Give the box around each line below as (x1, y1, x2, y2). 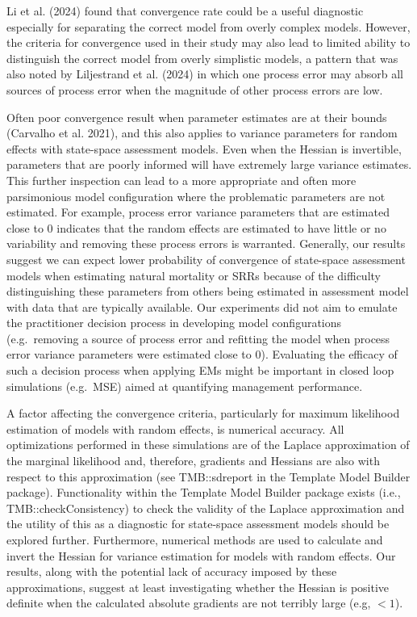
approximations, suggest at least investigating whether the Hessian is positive (6, 578, 390, 595)
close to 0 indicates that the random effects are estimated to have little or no (6, 219, 386, 236)
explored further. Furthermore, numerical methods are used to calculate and (6, 531, 383, 548)
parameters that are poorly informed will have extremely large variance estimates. (6, 156, 412, 173)
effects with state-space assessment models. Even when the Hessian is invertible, (6, 140, 402, 157)
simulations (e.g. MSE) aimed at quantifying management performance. (6, 377, 363, 394)
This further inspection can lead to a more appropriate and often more (6, 171, 357, 188)
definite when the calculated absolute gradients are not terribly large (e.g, (6, 594, 371, 611)
